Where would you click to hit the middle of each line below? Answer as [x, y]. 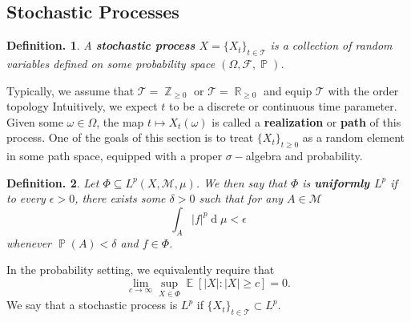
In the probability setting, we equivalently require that [141, 270]
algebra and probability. [304, 156]
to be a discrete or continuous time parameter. [283, 106]
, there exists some [120, 198]
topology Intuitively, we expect [82, 106]
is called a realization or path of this [306, 121]
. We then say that [241, 182]
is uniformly [336, 182]
